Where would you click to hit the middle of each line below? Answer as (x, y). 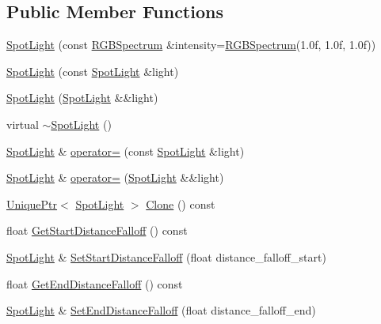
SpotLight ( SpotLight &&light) (82, 98)
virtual (23, 124)
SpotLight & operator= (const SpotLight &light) (126, 151)
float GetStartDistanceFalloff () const (97, 230)
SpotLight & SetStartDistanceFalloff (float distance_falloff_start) (166, 256)
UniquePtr (32, 203)
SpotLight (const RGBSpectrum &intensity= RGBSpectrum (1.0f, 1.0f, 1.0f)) (191, 45)
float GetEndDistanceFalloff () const (95, 283)
